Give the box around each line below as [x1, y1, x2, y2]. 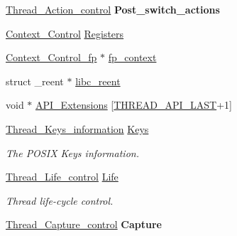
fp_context [108, 50, 157, 65]
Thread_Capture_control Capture [6, 217, 162, 232]
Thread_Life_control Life [6, 169, 118, 184]
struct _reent [6, 73, 64, 88]
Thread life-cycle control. [6, 193, 114, 208]
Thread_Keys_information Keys [6, 121, 149, 136]
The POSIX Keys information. [6, 145, 139, 160]
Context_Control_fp [6, 50, 97, 65]
